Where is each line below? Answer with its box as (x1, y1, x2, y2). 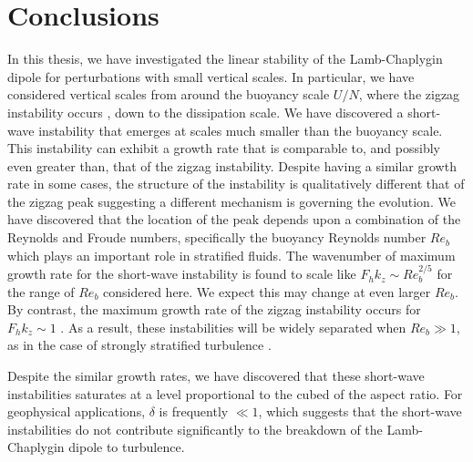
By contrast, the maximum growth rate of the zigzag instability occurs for (7, 300, 421, 319)
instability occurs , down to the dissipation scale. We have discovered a (7, 102, 404, 121)
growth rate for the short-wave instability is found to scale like (7, 264, 356, 283)
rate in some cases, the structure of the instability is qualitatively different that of (7, 174, 465, 193)
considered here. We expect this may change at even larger (103, 282, 431, 301)
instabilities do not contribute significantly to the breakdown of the (7, 419, 383, 438)
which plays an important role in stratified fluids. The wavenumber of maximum (7, 245, 456, 264)
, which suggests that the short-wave (258, 402, 462, 421)
